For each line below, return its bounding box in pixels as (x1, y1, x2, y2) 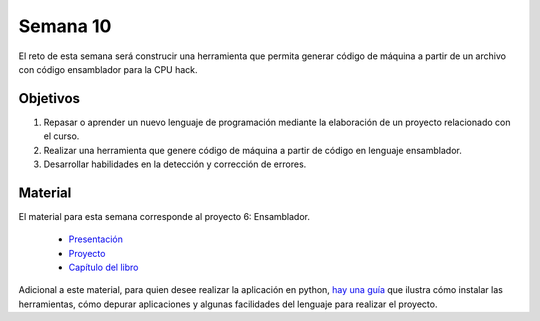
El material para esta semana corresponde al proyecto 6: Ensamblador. (18, 210, 310, 222)
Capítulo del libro (68, 261, 139, 274)
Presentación (68, 233, 124, 245)
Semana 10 (18, 15, 112, 37)
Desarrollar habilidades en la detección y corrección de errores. (43, 158, 307, 170)
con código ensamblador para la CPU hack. (18, 63, 199, 75)
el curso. (43, 130, 80, 142)
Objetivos (18, 90, 80, 107)
